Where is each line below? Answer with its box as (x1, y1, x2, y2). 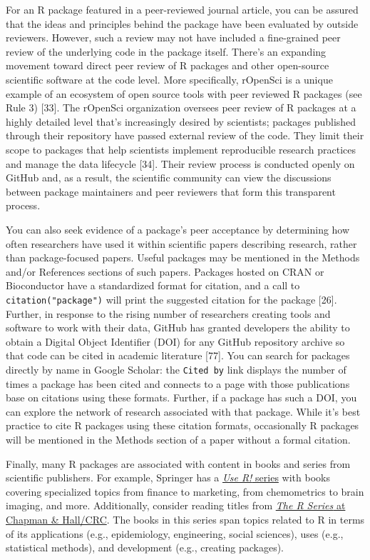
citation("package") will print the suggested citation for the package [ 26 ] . (6, 291, 337, 306)
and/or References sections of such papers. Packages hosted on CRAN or (6, 264, 324, 279)
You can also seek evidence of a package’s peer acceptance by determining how (6, 221, 350, 236)
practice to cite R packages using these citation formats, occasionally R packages (6, 418, 359, 433)
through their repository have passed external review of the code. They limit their (6, 128, 364, 143)
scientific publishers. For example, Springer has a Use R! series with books (6, 470, 330, 485)
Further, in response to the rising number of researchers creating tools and (6, 306, 331, 321)
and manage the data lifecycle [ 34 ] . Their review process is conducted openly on (6, 156, 355, 171)
